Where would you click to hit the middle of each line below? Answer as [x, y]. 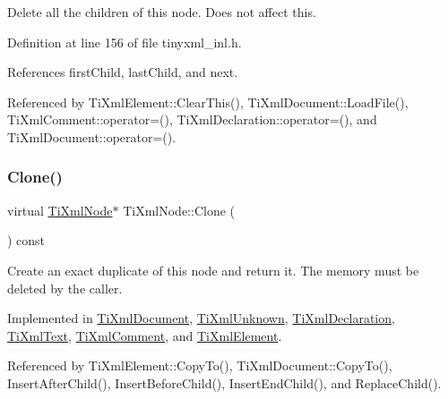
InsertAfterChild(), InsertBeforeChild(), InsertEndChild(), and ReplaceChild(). [224, 382]
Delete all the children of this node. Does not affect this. [162, 12]
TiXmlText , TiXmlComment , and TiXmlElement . [145, 335]
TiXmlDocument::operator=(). [92, 136]
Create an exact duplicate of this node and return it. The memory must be [213, 270]
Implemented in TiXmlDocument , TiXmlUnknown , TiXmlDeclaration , [201, 318]
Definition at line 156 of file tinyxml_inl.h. [125, 42]
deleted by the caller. [65, 288]
